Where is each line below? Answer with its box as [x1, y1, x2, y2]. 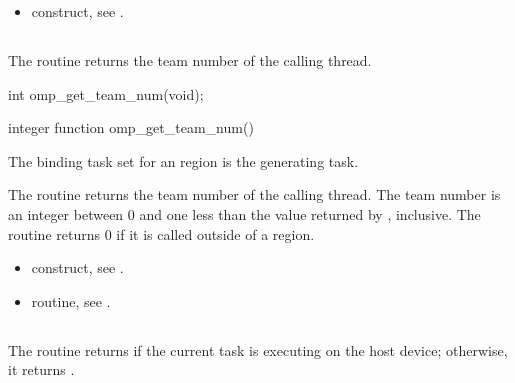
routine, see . [31, 290, 111, 311]
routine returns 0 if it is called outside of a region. [8, 223, 315, 244]
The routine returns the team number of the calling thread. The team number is [8, 184, 501, 205]
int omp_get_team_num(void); [8, 83, 204, 104]
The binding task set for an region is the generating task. [8, 150, 359, 171]
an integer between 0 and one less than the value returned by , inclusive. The [8, 203, 481, 224]
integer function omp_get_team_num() [8, 117, 254, 138]
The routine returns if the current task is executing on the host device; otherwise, [8, 339, 508, 360]
